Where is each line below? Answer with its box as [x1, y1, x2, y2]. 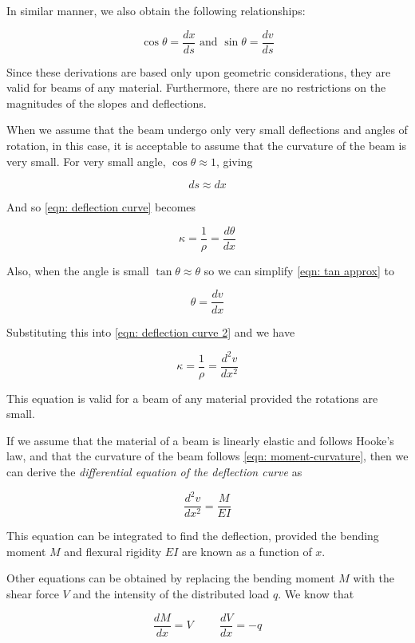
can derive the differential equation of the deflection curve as [6, 464, 302, 480]
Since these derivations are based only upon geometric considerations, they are [6, 63, 391, 80]
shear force [6, 586, 59, 602]
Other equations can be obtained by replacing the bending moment [6, 570, 335, 586]
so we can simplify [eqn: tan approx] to [204, 262, 394, 278]
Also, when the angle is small [6, 262, 149, 278]
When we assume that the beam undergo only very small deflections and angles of [6, 121, 408, 138]
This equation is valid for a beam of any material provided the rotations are [6, 389, 378, 406]
